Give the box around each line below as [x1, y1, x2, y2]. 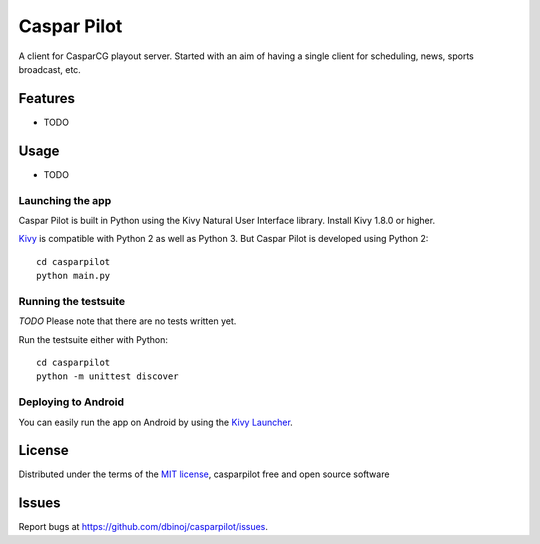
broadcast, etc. [18, 63, 82, 75]
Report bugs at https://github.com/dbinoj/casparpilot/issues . [18, 521, 269, 533]
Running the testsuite [18, 294, 125, 308]
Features [18, 90, 75, 107]
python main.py [36, 270, 111, 282]
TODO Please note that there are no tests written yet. [18, 315, 237, 327]
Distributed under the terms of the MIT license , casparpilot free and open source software [18, 468, 390, 480]
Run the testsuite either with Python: [18, 333, 169, 345]
